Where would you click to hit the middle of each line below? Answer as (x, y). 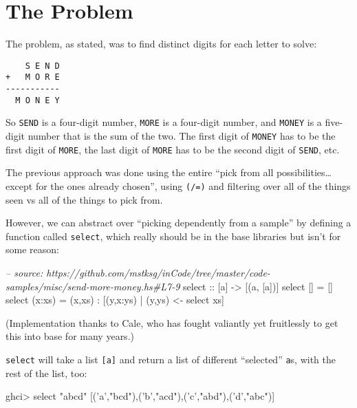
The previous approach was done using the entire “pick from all (140, 172)
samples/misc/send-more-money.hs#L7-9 (93, 286)
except (19, 185)
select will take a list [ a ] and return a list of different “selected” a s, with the (171, 359)
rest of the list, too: (46, 373)
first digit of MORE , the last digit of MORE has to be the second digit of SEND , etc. (173, 149)
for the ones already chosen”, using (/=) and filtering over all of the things (193, 185)
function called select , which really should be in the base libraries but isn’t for (173, 236)
